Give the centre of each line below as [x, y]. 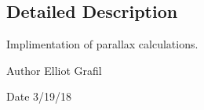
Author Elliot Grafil [54, 70]
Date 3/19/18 [39, 96]
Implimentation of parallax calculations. [102, 44]
